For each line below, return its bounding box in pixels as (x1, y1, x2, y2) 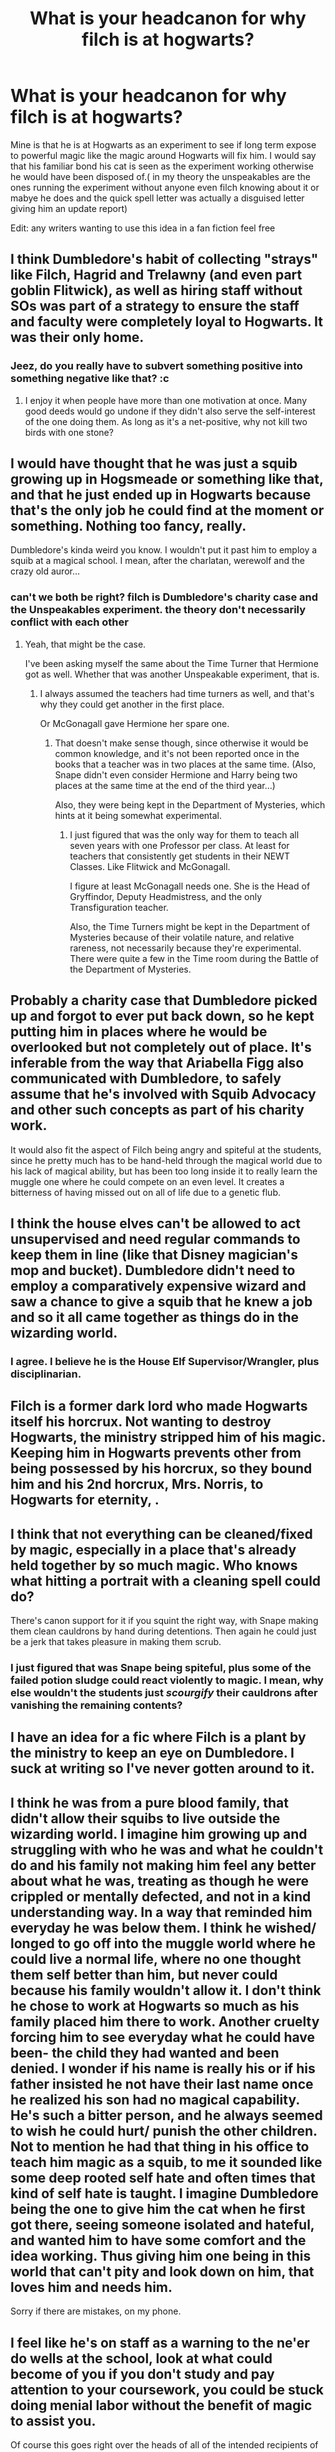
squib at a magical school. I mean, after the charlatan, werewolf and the (10, 555, 305, 567)
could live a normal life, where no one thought (10, 1950, 302, 1967)
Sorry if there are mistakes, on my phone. (10, 2305, 182, 2317)
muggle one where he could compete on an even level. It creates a (10, 1175, 285, 1187)
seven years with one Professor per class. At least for (69, 839, 290, 851)
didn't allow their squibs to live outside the (10, 1810, 281, 1827)
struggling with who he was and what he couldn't (10, 1841, 324, 1858)
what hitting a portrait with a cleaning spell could (10, 1572, 322, 1589)
